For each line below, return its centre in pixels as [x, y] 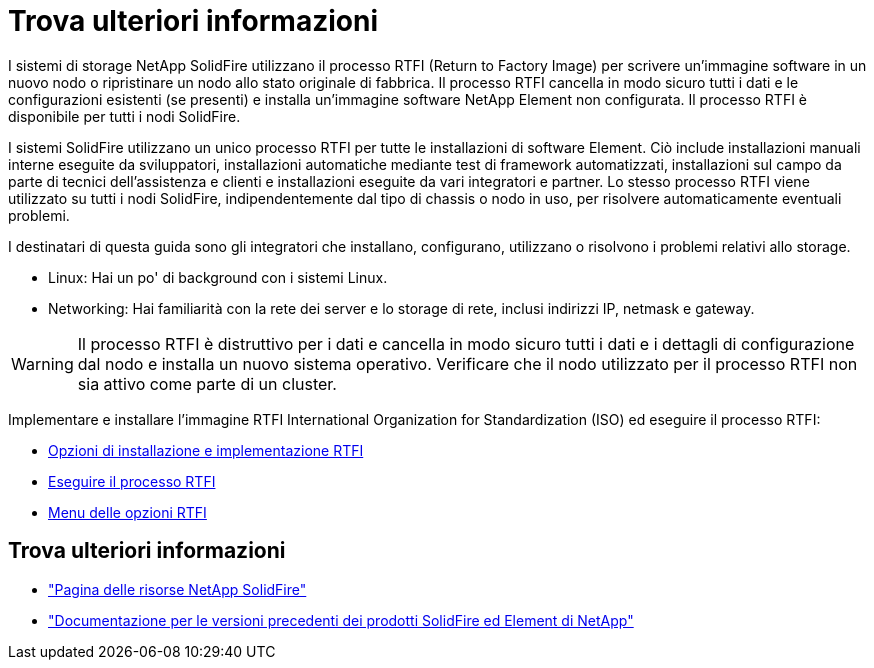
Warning [42, 363]
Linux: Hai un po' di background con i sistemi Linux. [218, 277]
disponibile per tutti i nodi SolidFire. [124, 116]
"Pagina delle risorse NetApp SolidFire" [177, 589]
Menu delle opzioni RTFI [127, 512]
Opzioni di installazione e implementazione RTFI [206, 450]
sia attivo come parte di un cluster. [207, 383]
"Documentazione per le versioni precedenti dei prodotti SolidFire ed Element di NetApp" [341, 620]
